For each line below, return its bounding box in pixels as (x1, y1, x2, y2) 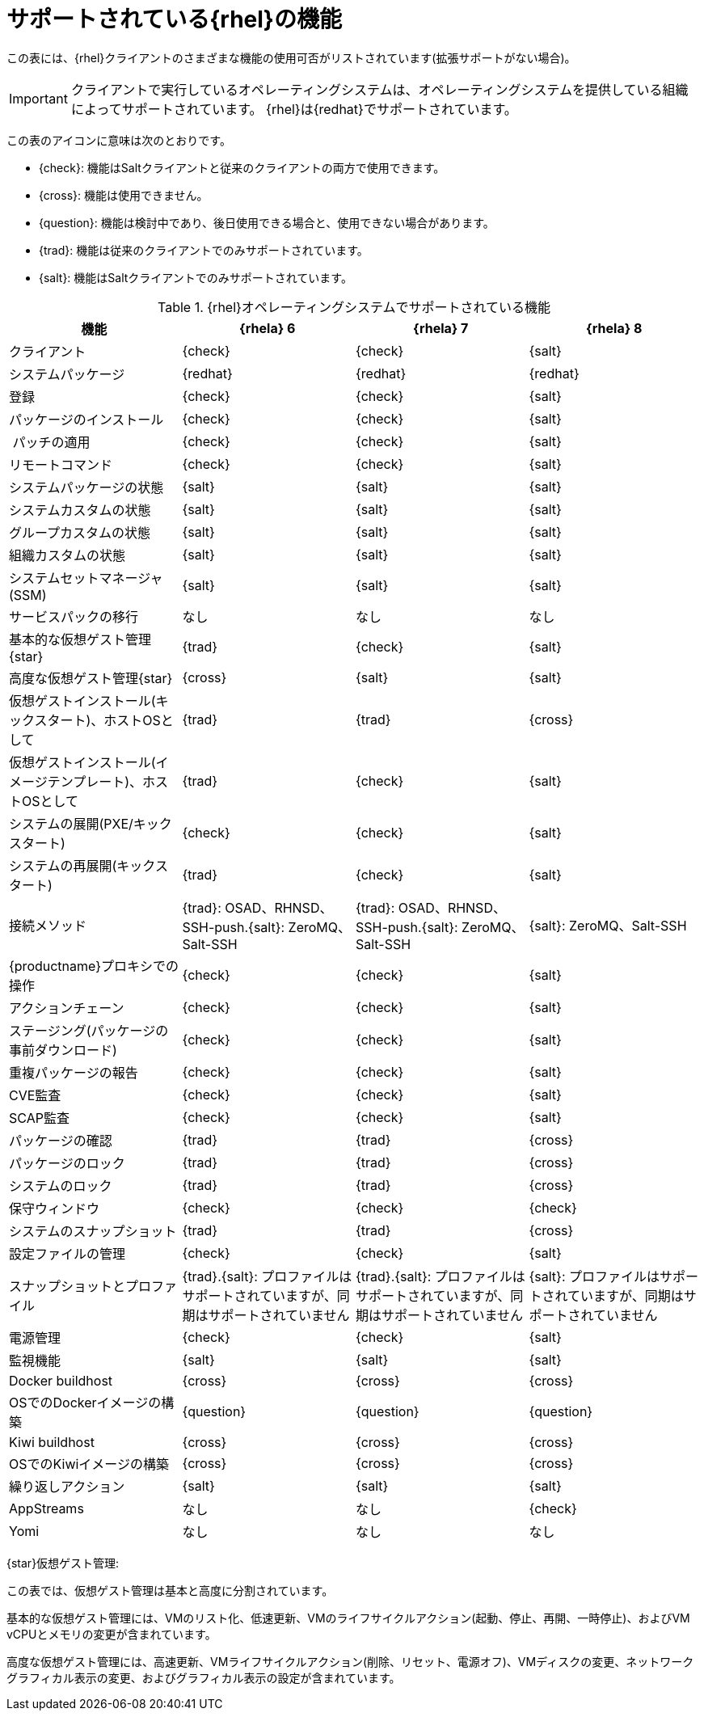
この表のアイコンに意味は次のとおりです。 (6, 133, 231, 147)
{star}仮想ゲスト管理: (6, 1555, 120, 1570)
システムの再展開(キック (9, 857, 155, 874)
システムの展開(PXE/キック (9, 815, 172, 832)
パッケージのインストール (9, 411, 164, 428)
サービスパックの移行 (9, 608, 139, 625)
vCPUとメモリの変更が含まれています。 (6, 1626, 217, 1641)
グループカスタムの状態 (9, 524, 151, 541)
